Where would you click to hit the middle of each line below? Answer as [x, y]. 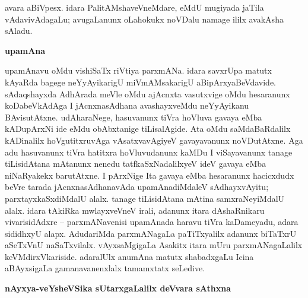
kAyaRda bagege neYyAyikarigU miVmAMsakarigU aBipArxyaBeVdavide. [140, 82]
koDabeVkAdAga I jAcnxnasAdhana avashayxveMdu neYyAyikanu [127, 105]
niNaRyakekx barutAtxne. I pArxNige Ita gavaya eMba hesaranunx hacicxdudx [150, 175]
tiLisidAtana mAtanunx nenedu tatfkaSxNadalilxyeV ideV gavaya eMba [136, 164]
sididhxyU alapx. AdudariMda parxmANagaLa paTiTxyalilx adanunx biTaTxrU [151, 233]
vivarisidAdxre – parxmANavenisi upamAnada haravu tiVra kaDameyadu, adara [152, 222]
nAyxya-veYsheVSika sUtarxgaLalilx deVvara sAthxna [118, 288]
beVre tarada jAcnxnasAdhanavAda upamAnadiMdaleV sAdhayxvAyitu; [137, 187]
